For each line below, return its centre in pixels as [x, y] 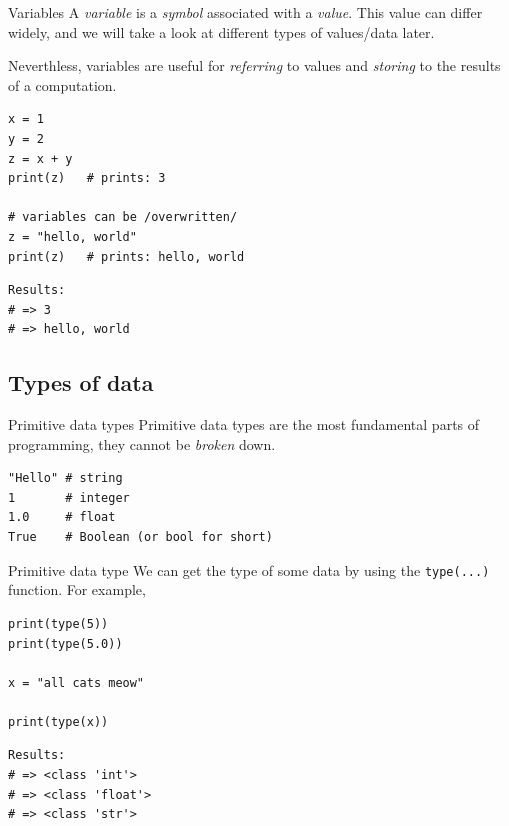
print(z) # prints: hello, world [126, 256]
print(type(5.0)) [65, 643]
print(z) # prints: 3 [87, 178]
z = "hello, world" [72, 236]
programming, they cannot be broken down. [142, 443]
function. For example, [77, 589]
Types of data [81, 382]
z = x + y [40, 158]
